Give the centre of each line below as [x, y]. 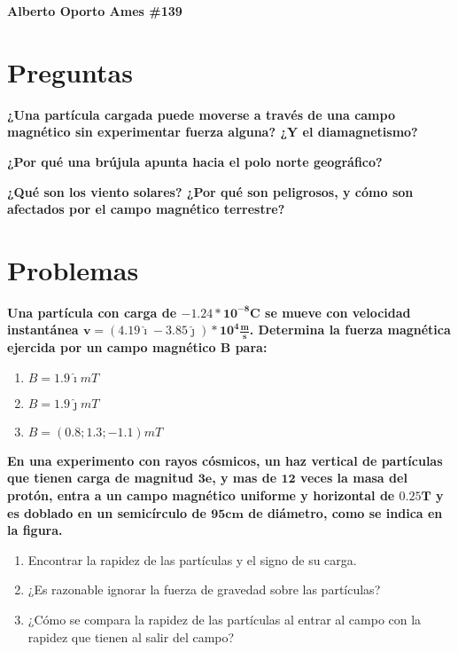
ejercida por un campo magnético [112, 347]
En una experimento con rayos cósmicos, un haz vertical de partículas [225, 460]
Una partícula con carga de [92, 312]
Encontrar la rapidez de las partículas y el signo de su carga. [192, 559]
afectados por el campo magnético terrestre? [146, 209]
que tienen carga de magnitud [101, 478]
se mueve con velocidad [338, 312]
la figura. [35, 530]
